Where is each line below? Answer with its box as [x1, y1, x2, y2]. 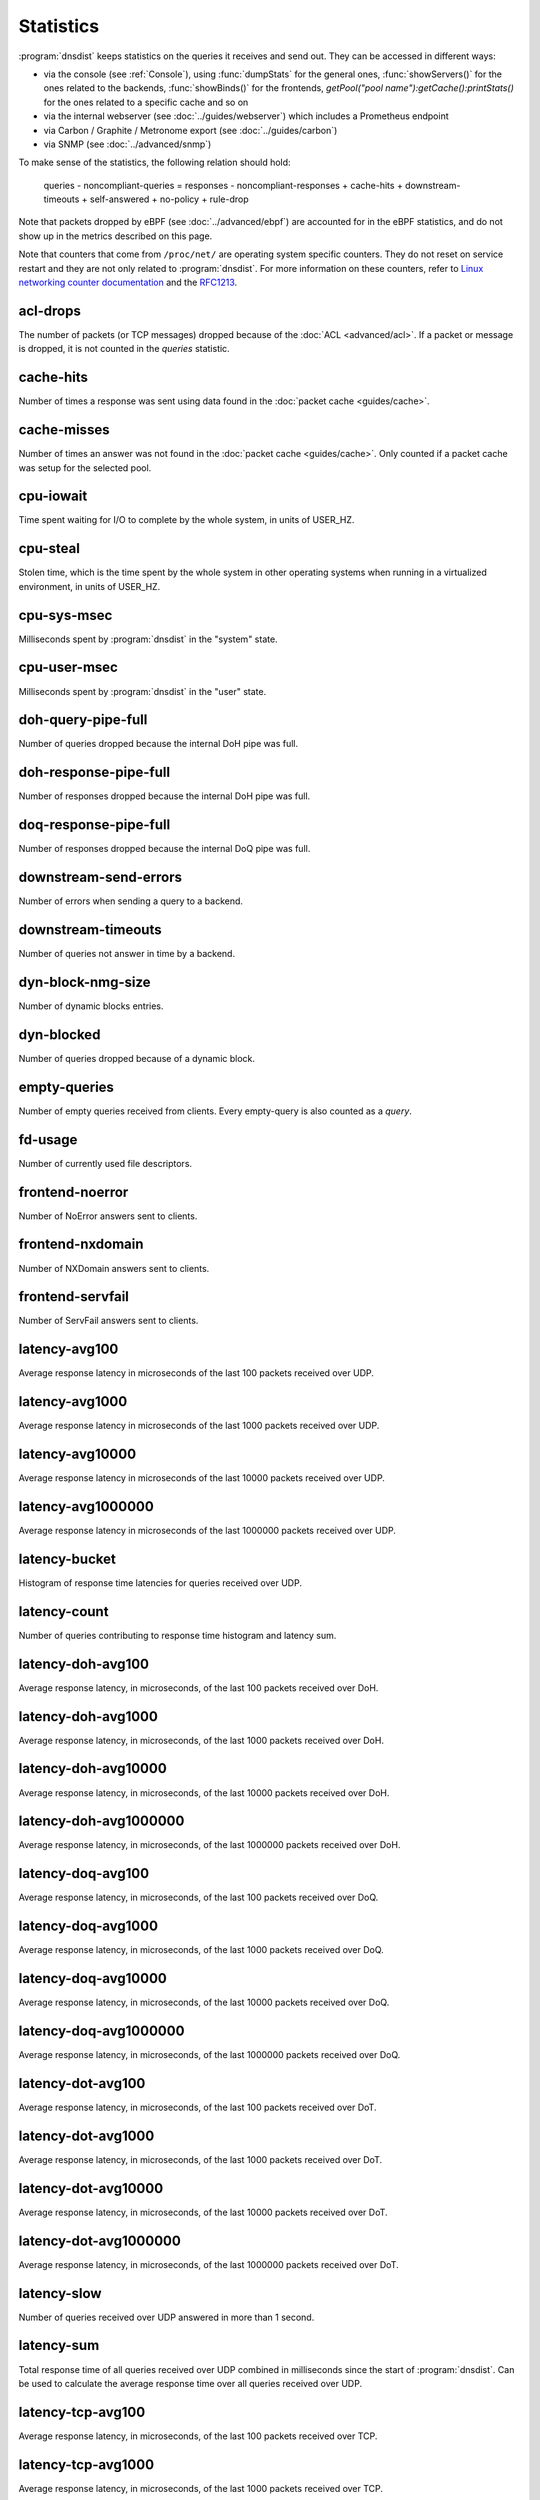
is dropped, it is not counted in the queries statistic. [18, 343, 230, 355]
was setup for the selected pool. [18, 461, 152, 474]
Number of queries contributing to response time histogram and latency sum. [18, 1629, 337, 1641]
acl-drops [18, 302, 82, 319]
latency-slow [18, 2285, 102, 2302]
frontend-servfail [18, 1288, 130, 1305]
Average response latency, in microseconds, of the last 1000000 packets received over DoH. [18, 1839, 401, 1851]
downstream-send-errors [18, 869, 182, 886]
